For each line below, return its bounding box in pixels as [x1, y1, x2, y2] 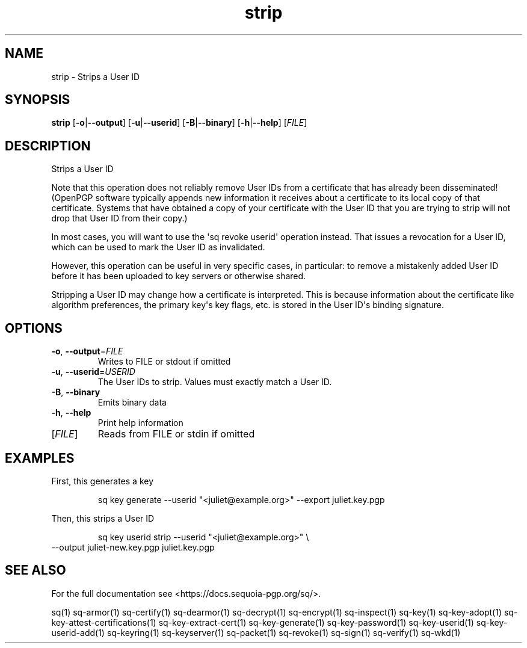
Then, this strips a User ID [51, 513, 155, 523]
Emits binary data [97, 397, 167, 408]
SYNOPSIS [5, 92, 70, 108]
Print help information [97, 418, 183, 428]
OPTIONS [5, 320, 63, 336]
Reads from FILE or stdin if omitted [97, 428, 255, 440]
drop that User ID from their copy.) [51, 213, 188, 224]
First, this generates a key [51, 475, 154, 486]
